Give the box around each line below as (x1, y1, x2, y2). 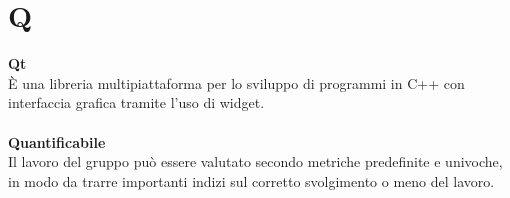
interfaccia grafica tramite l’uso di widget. (8, 92, 265, 113)
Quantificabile (8, 131, 106, 152)
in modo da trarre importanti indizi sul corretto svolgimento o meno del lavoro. (8, 170, 495, 191)
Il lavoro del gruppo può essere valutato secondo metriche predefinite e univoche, (8, 151, 503, 172)
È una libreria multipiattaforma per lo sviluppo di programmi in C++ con (8, 72, 465, 93)
